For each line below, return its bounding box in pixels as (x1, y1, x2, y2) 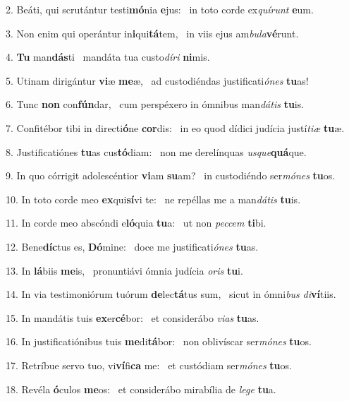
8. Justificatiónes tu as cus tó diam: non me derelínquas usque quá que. (6, 144, 307, 159)
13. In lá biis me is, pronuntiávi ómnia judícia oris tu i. (6, 263, 243, 277)
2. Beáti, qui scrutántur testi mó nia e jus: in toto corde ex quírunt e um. (6, 2, 314, 16)
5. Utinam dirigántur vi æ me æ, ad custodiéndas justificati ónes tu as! (6, 73, 309, 88)
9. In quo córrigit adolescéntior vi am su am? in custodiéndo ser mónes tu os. (6, 168, 336, 183)
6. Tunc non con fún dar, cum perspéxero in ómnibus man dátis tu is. (6, 97, 305, 112)
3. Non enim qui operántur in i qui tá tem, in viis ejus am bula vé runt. (6, 25, 299, 40)
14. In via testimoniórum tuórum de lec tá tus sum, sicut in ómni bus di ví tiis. (6, 287, 336, 301)
